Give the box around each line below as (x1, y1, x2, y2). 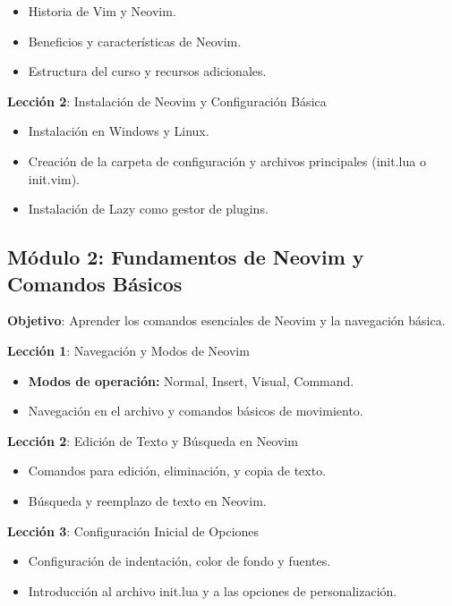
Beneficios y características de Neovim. (28, 31, 242, 50)
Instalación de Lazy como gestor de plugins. (28, 199, 269, 218)
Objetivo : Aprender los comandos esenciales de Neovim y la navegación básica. (7, 311, 446, 330)
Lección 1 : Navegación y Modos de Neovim (7, 341, 250, 359)
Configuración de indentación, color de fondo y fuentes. (28, 551, 331, 570)
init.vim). (28, 169, 80, 188)
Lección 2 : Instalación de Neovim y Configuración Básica (7, 91, 327, 110)
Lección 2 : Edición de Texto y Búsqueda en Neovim (7, 431, 298, 450)
